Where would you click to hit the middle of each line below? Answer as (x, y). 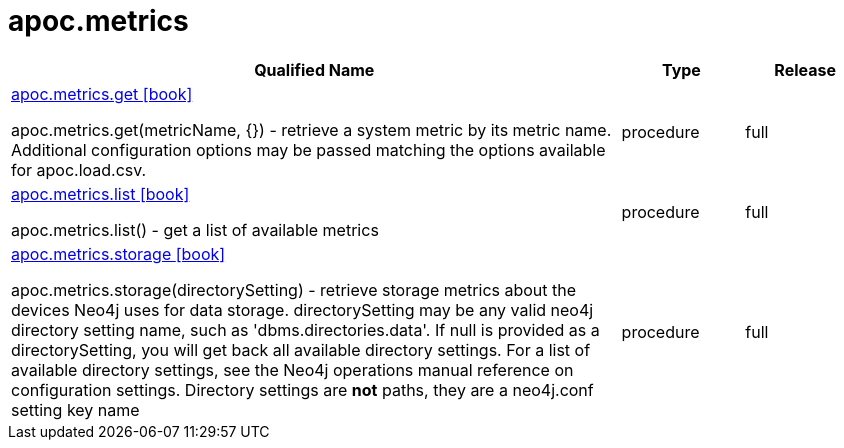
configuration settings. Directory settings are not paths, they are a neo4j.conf (302, 389)
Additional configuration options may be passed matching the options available (308, 149)
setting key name (75, 409)
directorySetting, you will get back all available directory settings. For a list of (301, 349)
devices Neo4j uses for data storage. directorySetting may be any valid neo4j (302, 309)
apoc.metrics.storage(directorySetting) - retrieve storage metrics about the (294, 289)
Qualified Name (314, 69)
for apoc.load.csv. (79, 169)
